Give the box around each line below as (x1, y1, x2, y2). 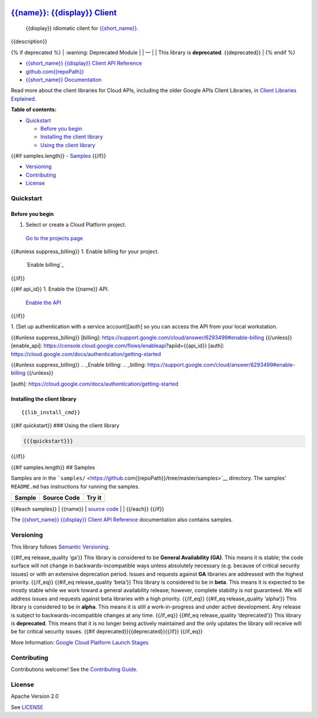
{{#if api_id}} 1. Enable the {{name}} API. (11, 285, 109, 292)
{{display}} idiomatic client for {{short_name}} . (25, 25, 138, 32)
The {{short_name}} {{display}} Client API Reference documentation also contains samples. (11, 516, 233, 523)
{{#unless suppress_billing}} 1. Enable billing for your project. (11, 248, 159, 255)
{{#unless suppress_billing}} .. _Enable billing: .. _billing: (11, 361, 147, 368)
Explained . (11, 95, 37, 102)
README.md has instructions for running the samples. (11, 483, 140, 490)
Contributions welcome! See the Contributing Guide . (11, 666, 138, 673)
